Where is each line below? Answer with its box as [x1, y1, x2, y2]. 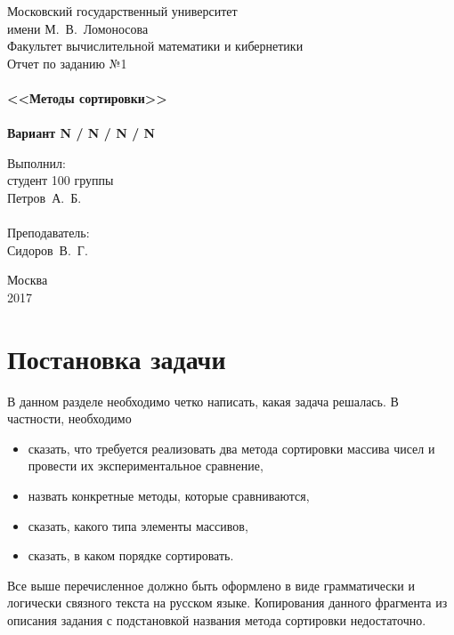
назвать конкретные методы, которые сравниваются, [28, 486, 310, 504]
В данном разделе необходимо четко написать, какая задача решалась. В [7, 391, 399, 410]
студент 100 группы [7, 171, 114, 189]
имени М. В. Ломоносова [7, 19, 149, 37]
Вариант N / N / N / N [7, 124, 156, 142]
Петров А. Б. [7, 188, 82, 206]
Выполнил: [7, 153, 66, 172]
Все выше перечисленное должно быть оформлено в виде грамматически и [7, 575, 416, 594]
